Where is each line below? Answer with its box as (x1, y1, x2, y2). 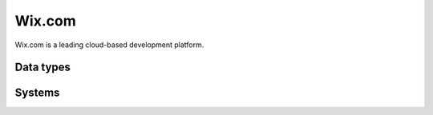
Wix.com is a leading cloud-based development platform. (14, 40, 204, 50)
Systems (14, 86, 60, 100)
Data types (14, 61, 71, 74)
